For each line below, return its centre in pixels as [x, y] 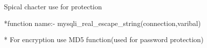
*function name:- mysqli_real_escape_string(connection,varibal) [103, 23]
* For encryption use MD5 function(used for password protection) [104, 39]
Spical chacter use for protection [53, 6]
